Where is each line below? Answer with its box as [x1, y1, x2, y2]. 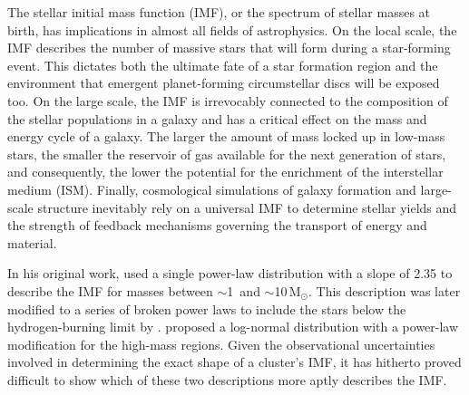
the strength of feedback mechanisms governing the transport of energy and [7, 216, 427, 235]
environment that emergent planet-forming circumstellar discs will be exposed [7, 73, 440, 92]
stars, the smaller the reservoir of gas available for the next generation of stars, [7, 144, 446, 163]
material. [7, 233, 57, 252]
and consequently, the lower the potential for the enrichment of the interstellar [7, 162, 444, 181]
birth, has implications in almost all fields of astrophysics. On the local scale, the [7, 20, 457, 39]
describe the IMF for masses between [7, 281, 213, 300]
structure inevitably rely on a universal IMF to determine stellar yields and [37, 197, 457, 217]
